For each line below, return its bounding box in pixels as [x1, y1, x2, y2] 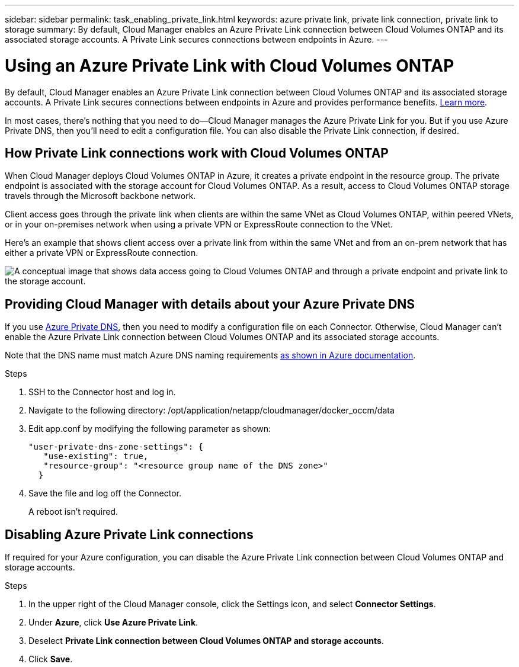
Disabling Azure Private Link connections [5, 527, 254, 542]
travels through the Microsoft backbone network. [5, 191, 196, 201]
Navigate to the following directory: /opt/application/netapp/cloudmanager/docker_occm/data [28, 405, 395, 416]
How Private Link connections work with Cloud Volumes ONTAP [5, 145, 389, 161]
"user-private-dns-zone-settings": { [28, 442, 204, 452]
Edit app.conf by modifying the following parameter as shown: [28, 424, 271, 434]
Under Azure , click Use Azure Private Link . [28, 617, 198, 628]
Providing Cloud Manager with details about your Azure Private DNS [5, 296, 415, 312]
